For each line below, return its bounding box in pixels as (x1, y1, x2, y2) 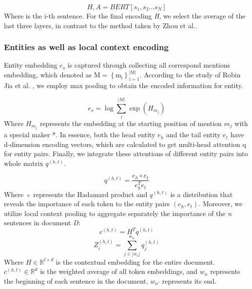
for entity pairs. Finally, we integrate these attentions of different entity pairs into (4, 148, 248, 159)
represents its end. (162, 275, 216, 286)
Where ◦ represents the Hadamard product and (4, 189, 148, 199)
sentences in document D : (4, 217, 80, 228)
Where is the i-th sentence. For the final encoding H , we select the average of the (4, 11, 246, 20)
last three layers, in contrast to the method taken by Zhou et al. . (4, 20, 197, 30)
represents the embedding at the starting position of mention (39, 118, 222, 128)
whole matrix (4, 158, 43, 168)
